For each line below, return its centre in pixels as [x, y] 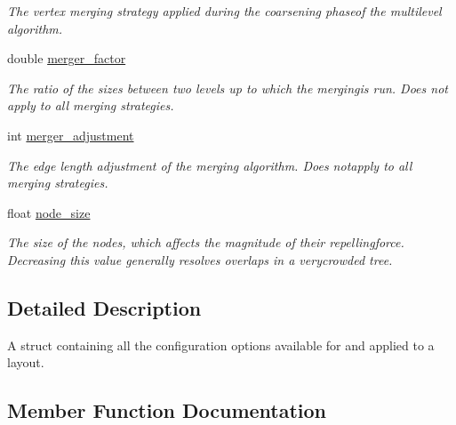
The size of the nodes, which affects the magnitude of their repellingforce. [206, 242]
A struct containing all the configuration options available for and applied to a [221, 345]
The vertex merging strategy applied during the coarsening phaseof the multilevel [224, 11]
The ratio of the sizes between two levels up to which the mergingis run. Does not [228, 88]
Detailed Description [104, 307]
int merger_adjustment [71, 135]
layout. [26, 362]
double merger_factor [67, 58]
